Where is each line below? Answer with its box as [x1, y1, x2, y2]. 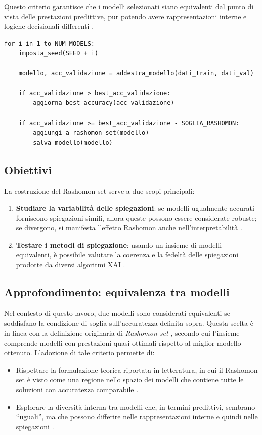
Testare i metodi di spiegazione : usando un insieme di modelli [16, 239, 222, 250]
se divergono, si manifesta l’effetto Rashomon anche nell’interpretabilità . [16, 222, 242, 233]
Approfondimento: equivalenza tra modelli [4, 284, 230, 300]
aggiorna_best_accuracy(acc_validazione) [33, 99, 174, 107]
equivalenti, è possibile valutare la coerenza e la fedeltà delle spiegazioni [16, 249, 239, 260]
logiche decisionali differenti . [4, 21, 94, 31]
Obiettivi [4, 162, 52, 177]
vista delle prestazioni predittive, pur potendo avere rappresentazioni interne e [4, 11, 247, 21]
